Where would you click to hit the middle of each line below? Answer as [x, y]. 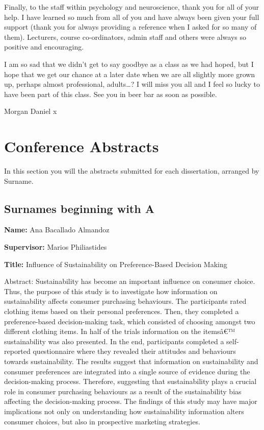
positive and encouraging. [44, 47]
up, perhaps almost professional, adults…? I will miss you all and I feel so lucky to [132, 84]
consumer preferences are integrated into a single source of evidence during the [127, 371]
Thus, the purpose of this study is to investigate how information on [111, 291]
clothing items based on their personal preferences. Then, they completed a [122, 311]
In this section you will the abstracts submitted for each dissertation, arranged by [132, 171]
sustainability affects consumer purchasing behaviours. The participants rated [125, 301]
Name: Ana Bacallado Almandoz [57, 230]
